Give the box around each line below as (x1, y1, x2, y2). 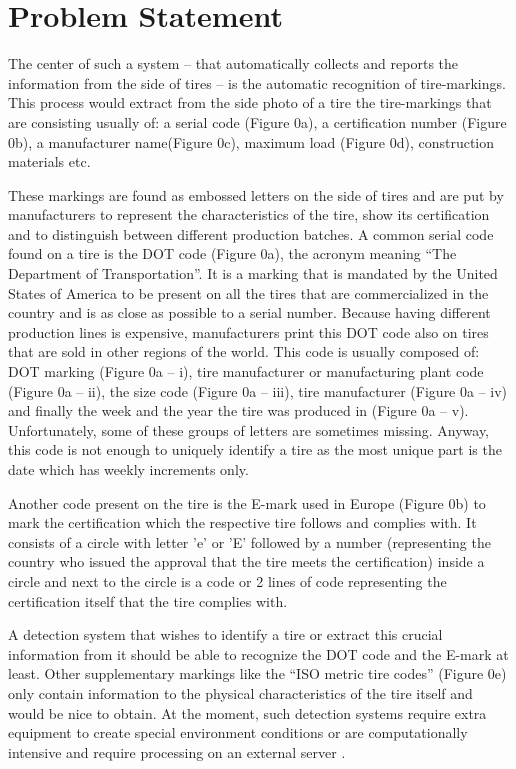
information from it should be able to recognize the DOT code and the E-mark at (8, 643, 509, 664)
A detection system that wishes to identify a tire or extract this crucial (8, 624, 443, 645)
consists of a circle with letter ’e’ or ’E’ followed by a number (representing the (8, 531, 491, 552)
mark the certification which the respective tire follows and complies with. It (8, 512, 477, 533)
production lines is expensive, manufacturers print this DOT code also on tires (8, 321, 489, 342)
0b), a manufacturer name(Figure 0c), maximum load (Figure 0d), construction (8, 131, 495, 152)
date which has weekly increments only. (8, 459, 249, 479)
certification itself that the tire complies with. (8, 590, 288, 611)
